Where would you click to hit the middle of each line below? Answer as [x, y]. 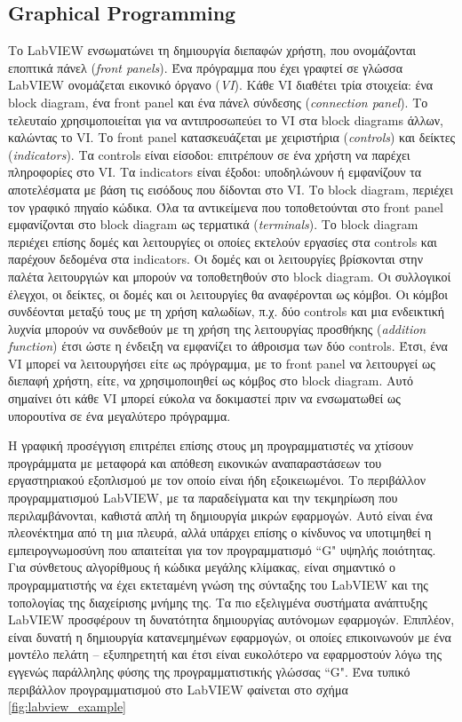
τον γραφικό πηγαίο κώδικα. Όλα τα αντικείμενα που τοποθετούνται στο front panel [226, 206]
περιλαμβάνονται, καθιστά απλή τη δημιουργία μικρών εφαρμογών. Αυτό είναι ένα [220, 515]
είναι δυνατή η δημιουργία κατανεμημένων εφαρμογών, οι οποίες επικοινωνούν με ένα [230, 636]
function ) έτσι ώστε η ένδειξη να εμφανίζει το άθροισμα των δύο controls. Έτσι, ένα [228, 346]
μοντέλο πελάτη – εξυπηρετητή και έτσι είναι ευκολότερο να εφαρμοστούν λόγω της [225, 654]
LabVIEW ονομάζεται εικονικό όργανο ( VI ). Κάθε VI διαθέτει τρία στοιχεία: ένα [221, 85]
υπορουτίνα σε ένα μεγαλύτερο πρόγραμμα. [119, 415]
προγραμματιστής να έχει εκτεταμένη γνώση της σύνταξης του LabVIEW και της [218, 585]
